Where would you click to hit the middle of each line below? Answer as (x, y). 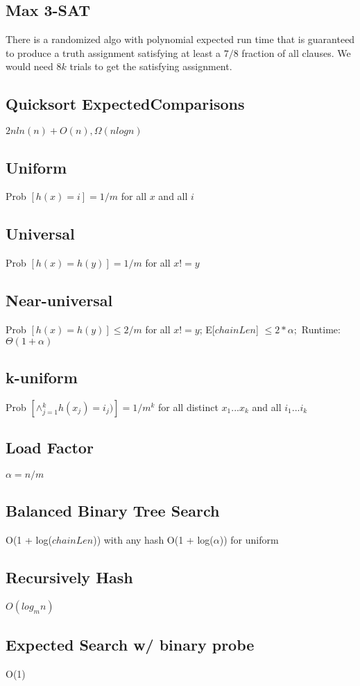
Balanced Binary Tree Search (113, 511)
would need (29, 66)
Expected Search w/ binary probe (130, 645)
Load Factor (50, 447)
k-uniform (42, 377)
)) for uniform (249, 540)
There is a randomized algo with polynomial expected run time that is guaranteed (180, 39)
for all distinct (188, 407)
